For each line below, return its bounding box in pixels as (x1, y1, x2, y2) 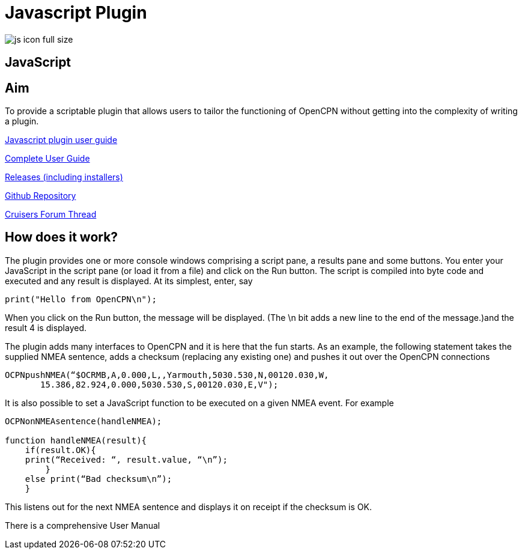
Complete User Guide (5, 153, 90, 164)
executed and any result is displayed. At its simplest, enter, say (5, 275, 253, 286)
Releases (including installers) (5, 172, 123, 183)
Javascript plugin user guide (5, 135, 118, 145)
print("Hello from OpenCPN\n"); (5, 294, 157, 304)
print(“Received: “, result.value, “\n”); (25, 454, 228, 464)
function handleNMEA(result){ (5, 435, 147, 445)
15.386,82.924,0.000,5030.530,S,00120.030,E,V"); (40, 379, 279, 389)
